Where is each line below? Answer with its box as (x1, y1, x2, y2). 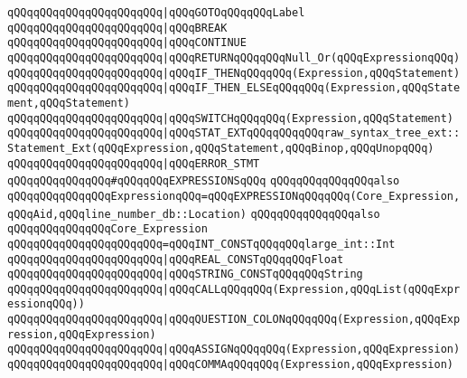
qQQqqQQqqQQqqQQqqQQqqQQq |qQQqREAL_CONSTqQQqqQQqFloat (7, 252, 344, 266)
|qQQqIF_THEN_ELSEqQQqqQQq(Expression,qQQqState (162, 81, 461, 95)
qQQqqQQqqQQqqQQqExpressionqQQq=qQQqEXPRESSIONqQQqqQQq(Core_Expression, (7, 189, 461, 203)
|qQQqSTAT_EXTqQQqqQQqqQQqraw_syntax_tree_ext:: (162, 127, 461, 140)
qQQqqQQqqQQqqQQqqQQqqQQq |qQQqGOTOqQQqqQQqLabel (7, 6, 305, 19)
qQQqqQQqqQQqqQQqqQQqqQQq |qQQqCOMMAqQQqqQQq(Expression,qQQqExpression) (7, 358, 453, 372)
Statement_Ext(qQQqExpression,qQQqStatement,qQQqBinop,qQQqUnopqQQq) (7, 141, 434, 155)
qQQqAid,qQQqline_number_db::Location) (7, 207, 247, 221)
